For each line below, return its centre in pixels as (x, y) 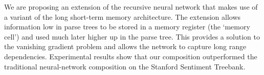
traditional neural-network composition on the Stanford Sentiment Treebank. (125, 66)
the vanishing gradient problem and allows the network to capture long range (125, 46)
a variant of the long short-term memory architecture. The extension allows (123, 16)
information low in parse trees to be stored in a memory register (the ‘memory (127, 27)
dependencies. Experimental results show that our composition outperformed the (131, 56)
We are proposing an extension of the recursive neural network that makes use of (131, 7)
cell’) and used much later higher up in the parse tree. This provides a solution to (132, 36)
